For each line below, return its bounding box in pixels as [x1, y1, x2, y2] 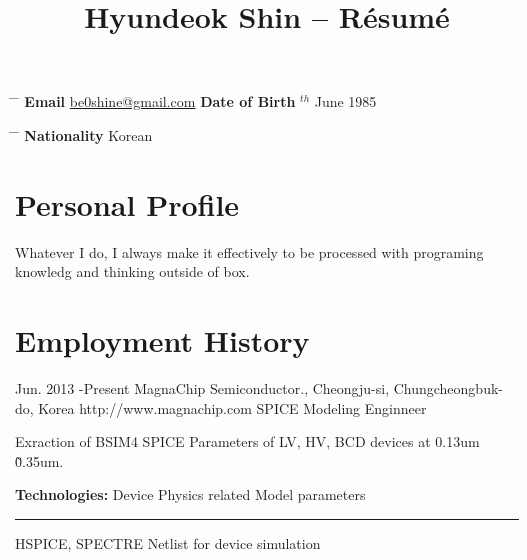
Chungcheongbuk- [393, 378, 503, 398]
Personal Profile [15, 183, 240, 224]
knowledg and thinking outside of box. [15, 261, 250, 282]
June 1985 [314, 91, 377, 112]
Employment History [15, 320, 310, 361]
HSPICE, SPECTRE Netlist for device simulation [15, 532, 321, 553]
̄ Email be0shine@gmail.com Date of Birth [15, 91, 296, 112]
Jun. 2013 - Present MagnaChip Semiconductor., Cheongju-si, [15, 378, 390, 398]
